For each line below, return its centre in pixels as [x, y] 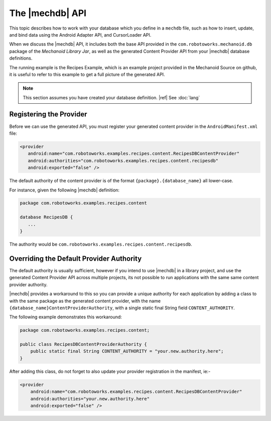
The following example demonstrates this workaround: [66, 317]
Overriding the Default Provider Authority [76, 258]
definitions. [21, 58]
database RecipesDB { [46, 217]
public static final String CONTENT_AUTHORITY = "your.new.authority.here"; [127, 351]
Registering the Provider [48, 115]
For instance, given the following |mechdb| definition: [64, 190]
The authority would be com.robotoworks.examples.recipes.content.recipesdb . [101, 244]
